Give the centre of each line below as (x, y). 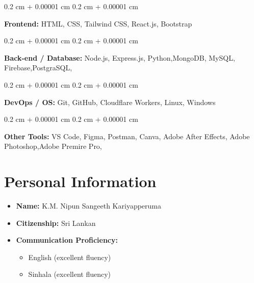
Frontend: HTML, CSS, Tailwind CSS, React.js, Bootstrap (98, 23)
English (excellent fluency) (70, 257)
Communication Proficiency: (67, 240)
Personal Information (80, 181)
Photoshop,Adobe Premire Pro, (53, 146)
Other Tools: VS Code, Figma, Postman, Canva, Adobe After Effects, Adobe (127, 136)
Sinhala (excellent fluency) (69, 274)
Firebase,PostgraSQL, (38, 68)
